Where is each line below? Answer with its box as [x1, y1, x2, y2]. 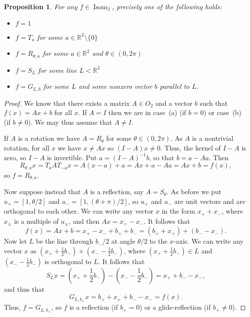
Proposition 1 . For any [4, 1, 78, 11]
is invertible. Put [47, 152, 97, 162]
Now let [4, 236, 27, 246]
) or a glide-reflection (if [140, 302, 211, 312]
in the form [161, 206, 195, 216]
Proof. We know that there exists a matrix [4, 98, 130, 108]
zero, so [4, 152, 26, 162]
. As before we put [166, 186, 221, 197]
